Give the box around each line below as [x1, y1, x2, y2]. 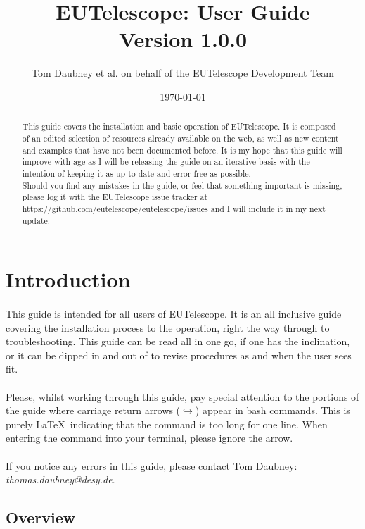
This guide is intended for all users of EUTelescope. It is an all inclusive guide [6, 306, 342, 320]
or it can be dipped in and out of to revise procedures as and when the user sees [6, 347, 352, 362]
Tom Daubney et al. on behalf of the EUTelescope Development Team [32, 66, 334, 80]
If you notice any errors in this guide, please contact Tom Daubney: [6, 458, 297, 473]
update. [22, 214, 51, 226]
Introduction [6, 265, 131, 294]
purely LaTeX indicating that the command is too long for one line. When [6, 416, 328, 431]
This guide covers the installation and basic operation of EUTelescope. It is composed [22, 120, 336, 132]
